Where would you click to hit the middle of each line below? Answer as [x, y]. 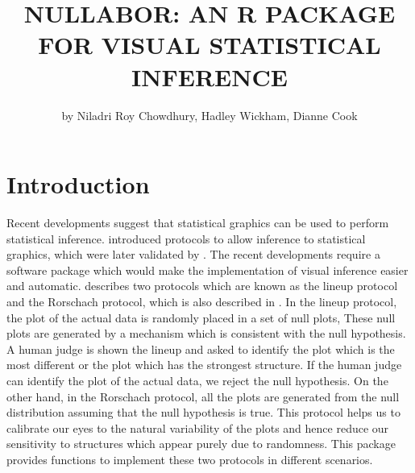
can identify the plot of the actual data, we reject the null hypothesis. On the [197, 380]
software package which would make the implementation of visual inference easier [207, 270]
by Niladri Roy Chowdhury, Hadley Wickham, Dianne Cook [210, 115]
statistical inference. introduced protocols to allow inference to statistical [186, 238]
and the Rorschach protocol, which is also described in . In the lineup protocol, [202, 301]
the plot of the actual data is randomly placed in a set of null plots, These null [201, 317]
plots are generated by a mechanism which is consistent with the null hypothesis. [206, 333]
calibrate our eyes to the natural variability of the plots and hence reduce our [198, 427]
